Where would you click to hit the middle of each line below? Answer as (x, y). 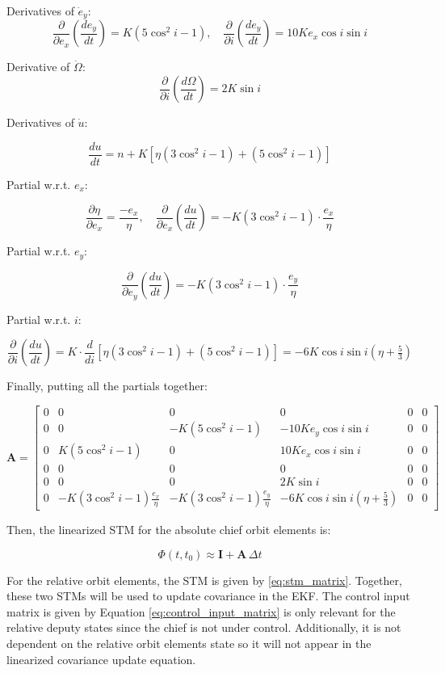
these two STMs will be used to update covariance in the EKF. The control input (208, 596)
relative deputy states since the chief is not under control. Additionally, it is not (204, 627)
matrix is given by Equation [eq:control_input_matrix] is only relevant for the (201, 611)
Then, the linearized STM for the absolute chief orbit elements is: (169, 530)
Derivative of (38, 67)
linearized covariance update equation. (101, 659)
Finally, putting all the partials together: (107, 386)
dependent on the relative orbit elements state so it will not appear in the (189, 643)
